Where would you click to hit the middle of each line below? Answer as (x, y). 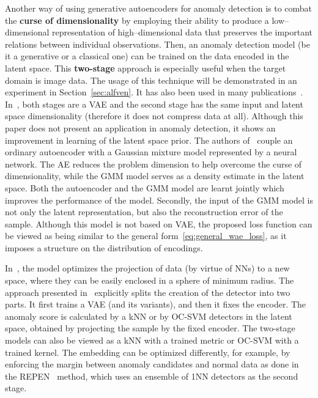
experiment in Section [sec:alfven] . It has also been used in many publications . (154, 92)
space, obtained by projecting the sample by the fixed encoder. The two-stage (150, 328)
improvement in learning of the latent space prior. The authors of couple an (149, 140)
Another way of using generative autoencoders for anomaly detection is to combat (159, 8)
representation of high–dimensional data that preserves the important (183, 32)
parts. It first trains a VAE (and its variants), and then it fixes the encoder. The (156, 304)
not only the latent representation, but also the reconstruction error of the (144, 212)
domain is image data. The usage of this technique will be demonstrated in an (151, 80)
